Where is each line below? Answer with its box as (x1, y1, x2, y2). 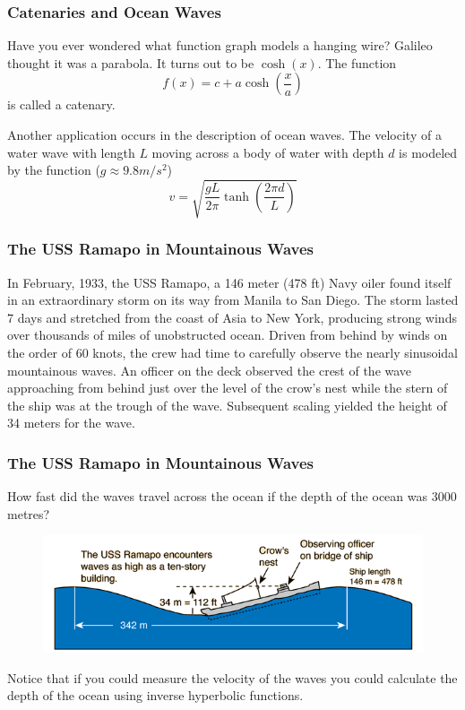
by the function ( (7, 160, 100, 179)
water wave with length (7, 143, 135, 161)
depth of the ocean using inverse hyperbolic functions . (7, 686, 304, 705)
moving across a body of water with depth (151, 143, 384, 161)
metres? (7, 504, 50, 523)
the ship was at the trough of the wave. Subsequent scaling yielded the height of (7, 395, 447, 414)
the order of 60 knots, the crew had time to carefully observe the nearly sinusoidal (7, 342, 458, 361)
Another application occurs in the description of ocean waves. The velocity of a (7, 126, 442, 143)
